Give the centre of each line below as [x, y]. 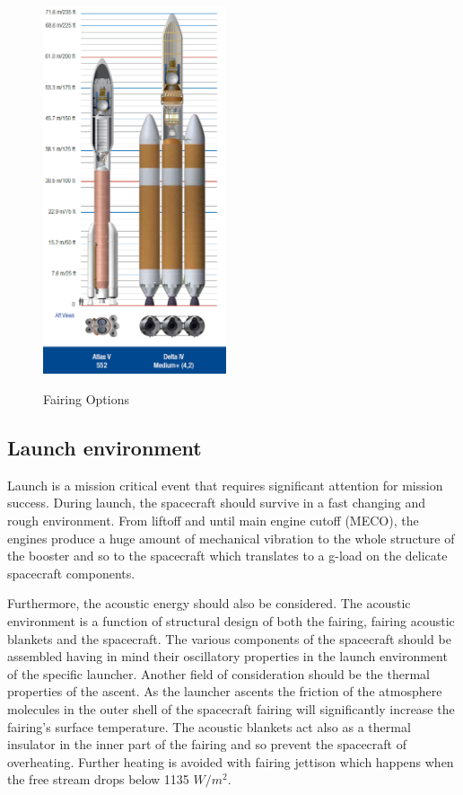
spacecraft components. [71, 573]
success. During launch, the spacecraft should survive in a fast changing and [216, 503]
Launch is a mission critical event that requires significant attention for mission [225, 485]
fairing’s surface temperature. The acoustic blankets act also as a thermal [209, 726]
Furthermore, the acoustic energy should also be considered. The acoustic [209, 603]
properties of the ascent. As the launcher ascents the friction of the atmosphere [225, 691]
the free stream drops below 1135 [98, 779]
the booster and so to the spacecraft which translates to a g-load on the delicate [227, 556]
